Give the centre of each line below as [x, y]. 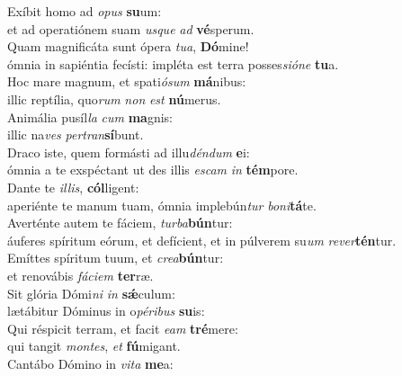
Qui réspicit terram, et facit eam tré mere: [123, 328]
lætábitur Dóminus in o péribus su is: [106, 311]
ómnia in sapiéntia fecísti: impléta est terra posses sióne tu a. [173, 63]
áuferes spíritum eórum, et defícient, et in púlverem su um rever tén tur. [202, 240]
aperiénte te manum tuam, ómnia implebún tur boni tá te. [162, 205]
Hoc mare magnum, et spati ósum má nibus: [127, 81]
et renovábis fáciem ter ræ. [80, 275]
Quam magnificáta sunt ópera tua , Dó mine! [128, 46]
